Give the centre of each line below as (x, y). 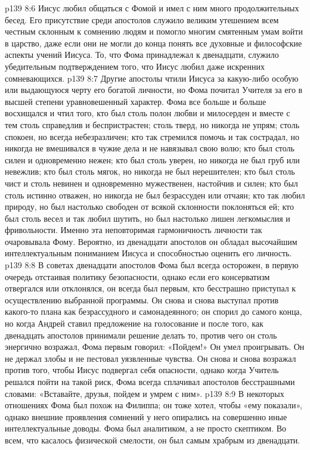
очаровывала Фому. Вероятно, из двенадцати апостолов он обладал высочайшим (151, 241)
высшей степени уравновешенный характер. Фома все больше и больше (136, 101)
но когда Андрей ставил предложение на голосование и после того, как (134, 323)
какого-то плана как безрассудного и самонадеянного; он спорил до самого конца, (154, 311)
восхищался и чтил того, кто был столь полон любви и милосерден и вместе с (148, 113)
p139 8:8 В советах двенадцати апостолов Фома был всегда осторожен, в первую (152, 265)
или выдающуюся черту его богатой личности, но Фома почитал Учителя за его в (154, 90)
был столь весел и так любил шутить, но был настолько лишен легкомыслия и (148, 218)
